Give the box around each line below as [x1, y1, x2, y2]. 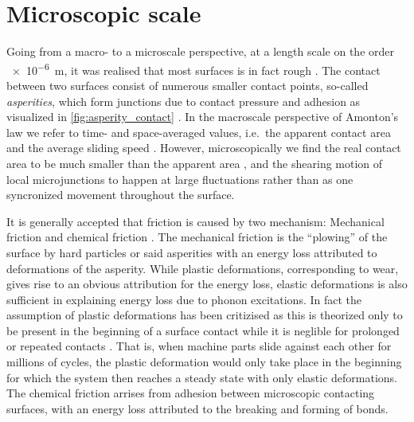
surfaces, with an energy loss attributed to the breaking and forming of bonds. [6, 400, 389, 416]
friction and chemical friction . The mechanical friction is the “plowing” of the [6, 229, 388, 245]
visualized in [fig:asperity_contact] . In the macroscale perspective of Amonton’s [6, 108, 399, 125]
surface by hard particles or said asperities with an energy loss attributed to [6, 244, 377, 260]
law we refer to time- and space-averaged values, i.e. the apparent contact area [6, 123, 391, 140]
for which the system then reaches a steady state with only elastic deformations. [6, 369, 397, 385]
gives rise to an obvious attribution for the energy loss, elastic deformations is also [6, 275, 408, 292]
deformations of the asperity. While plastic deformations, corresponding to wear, [6, 260, 399, 276]
